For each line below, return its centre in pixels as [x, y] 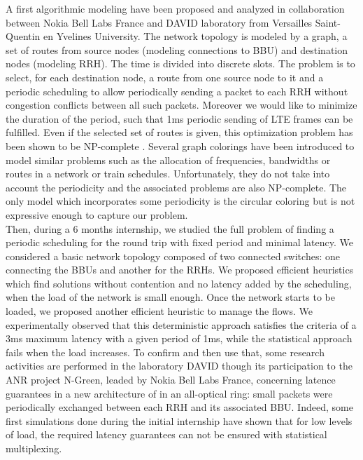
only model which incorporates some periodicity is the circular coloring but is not [180, 201]
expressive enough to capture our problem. [97, 214]
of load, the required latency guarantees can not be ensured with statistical [166, 434]
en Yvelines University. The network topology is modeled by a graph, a [195, 36]
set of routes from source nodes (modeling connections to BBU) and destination [177, 49]
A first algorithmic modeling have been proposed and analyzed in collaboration [175, 8]
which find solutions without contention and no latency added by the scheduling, [179, 283]
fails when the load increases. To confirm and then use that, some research [165, 352]
